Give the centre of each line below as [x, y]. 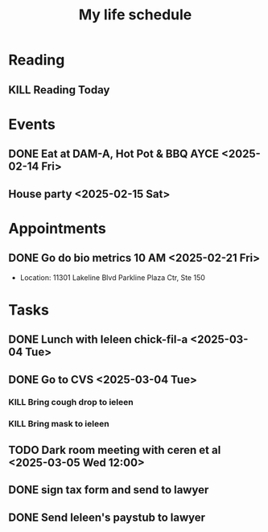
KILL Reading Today [59, 90]
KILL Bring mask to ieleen [59, 424]
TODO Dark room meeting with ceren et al [115, 450]
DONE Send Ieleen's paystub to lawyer [107, 517]
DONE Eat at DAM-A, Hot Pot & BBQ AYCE [114, 154]
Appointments [58, 228]
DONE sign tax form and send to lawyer [109, 490]
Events [32, 124]
